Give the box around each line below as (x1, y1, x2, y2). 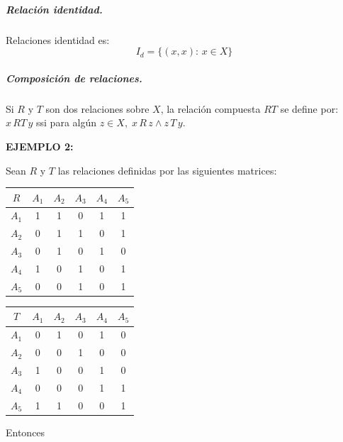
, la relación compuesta (160, 101, 261, 116)
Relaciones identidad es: (6, 32, 110, 47)
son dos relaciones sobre (45, 101, 150, 116)
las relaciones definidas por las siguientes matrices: (57, 162, 277, 177)
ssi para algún (36, 115, 97, 130)
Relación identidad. (6, 1, 103, 16)
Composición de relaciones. (6, 70, 142, 85)
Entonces (6, 424, 45, 439)
